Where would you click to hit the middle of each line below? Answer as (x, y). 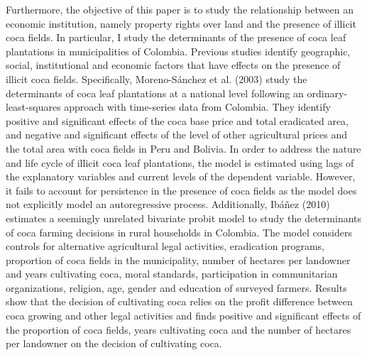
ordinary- (327, 93)
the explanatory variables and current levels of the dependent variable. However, (181, 176)
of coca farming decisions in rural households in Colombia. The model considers (179, 232)
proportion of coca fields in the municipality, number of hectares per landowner (178, 260)
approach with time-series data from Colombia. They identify (197, 107)
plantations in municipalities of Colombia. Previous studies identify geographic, (178, 51)
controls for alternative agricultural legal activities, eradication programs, (165, 246)
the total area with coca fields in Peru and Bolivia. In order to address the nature (183, 148)
